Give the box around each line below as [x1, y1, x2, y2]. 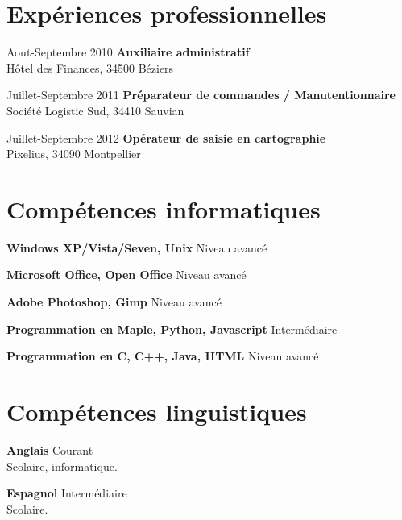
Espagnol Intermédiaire [6, 485, 127, 501]
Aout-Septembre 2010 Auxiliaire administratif [6, 44, 250, 60]
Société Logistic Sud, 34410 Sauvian [6, 102, 184, 119]
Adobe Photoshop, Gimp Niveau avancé [6, 293, 222, 310]
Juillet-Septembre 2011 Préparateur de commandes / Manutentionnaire [6, 86, 396, 103]
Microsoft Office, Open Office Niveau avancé [6, 266, 247, 283]
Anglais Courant [6, 441, 93, 458]
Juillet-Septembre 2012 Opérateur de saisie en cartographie [6, 129, 326, 146]
